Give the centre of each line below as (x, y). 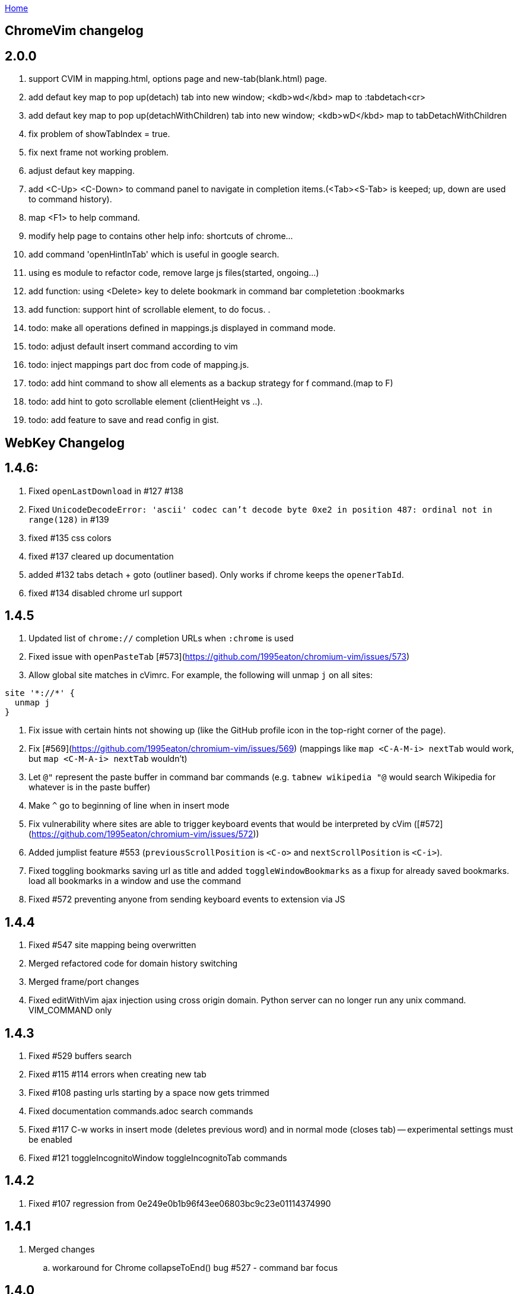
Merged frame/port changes (84, 982)
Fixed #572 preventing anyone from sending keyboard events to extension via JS (187, 899)
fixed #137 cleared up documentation (101, 556)
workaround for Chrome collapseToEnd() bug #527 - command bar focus (195, 1267)
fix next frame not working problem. (98, 152)
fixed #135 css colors (70, 538)
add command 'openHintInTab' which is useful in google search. (154, 255)
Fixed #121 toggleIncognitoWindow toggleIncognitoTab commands (158, 1158)
